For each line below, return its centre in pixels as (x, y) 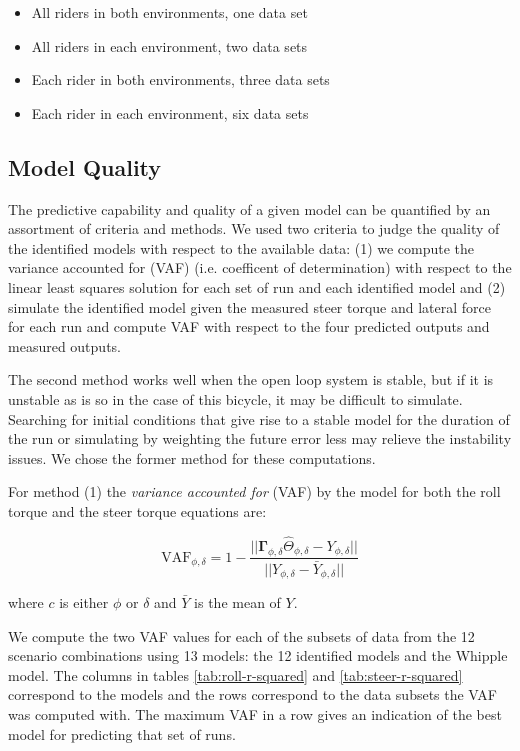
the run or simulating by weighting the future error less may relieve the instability (260, 438)
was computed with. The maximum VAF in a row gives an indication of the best (255, 714)
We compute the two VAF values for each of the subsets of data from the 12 (241, 635)
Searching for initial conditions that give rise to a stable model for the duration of (259, 418)
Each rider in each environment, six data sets (170, 112)
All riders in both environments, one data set (169, 12)
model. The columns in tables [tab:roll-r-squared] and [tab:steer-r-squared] (235, 674)
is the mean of (237, 602)
